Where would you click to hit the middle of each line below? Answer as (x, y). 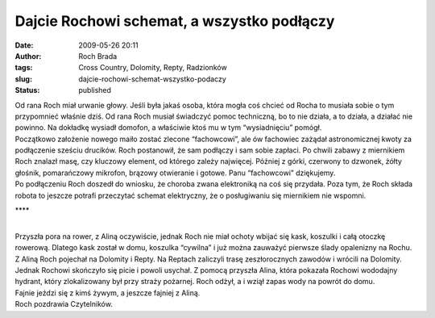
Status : (27, 90)
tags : (24, 68)
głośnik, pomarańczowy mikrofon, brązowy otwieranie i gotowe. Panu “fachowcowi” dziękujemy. (175, 173)
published (95, 90)
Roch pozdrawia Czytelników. (64, 304)
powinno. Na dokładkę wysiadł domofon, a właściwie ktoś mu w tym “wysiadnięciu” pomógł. (168, 128)
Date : (24, 45)
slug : (23, 79)
